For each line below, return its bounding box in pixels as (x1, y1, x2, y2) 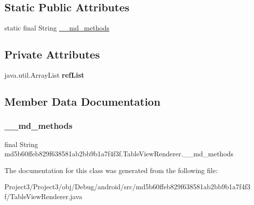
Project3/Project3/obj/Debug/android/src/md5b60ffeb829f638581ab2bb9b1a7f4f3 (4, 181, 251, 192)
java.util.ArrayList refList (4, 70, 84, 80)
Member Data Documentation (4, 93, 161, 109)
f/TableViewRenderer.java (4, 191, 82, 201)
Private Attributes (4, 47, 100, 62)
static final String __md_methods (4, 23, 110, 33)
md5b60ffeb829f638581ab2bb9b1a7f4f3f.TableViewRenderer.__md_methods (4, 148, 234, 159)
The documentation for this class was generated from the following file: (4, 165, 218, 175)
